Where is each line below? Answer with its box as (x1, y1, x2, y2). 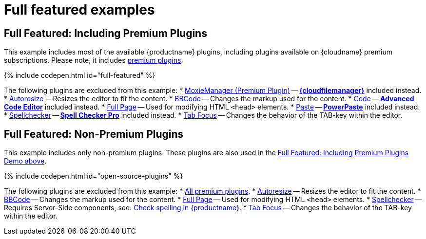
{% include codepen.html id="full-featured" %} (4, 71, 155, 80)
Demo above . (4, 157, 47, 165)
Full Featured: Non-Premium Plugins (4, 128, 184, 140)
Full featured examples (4, 1, 155, 18)
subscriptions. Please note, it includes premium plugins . (4, 56, 183, 65)
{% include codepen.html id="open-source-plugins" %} (4, 172, 183, 181)
